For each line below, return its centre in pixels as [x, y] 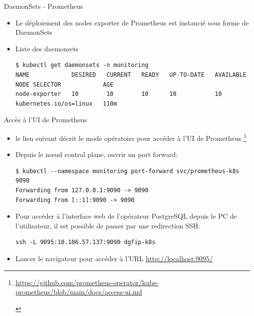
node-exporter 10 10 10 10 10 [119, 94]
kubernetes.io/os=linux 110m [66, 103]
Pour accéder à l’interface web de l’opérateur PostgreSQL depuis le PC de [126, 216]
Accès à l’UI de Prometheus [45, 120]
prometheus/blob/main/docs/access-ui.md [79, 292]
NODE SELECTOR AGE [64, 84]
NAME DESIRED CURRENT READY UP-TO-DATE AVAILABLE [131, 75]
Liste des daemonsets [47, 48]
